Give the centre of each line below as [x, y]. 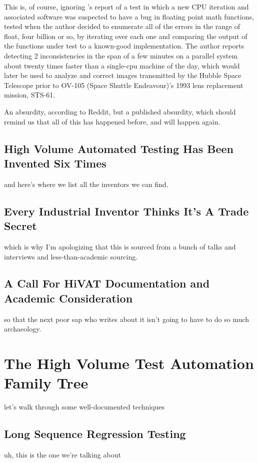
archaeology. [23, 329]
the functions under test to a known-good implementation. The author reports [124, 46]
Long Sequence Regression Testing [95, 434]
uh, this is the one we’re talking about [62, 454]
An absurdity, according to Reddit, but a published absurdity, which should [120, 111]
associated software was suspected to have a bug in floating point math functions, [129, 16]
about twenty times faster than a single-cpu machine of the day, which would [122, 65]
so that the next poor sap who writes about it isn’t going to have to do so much [127, 319]
